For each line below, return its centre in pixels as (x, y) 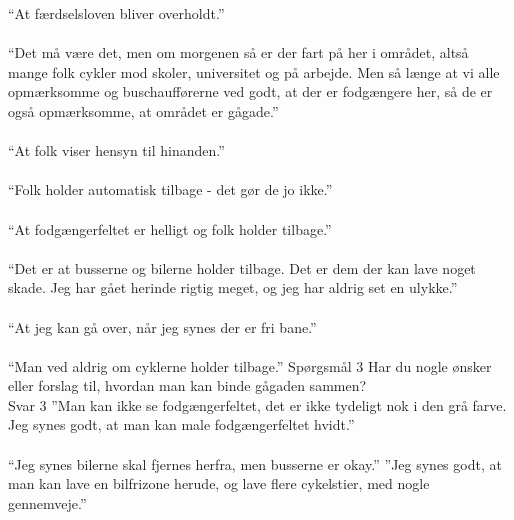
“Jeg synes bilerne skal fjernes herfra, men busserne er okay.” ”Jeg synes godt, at (255, 463)
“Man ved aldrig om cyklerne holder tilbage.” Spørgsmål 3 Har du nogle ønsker (250, 365)
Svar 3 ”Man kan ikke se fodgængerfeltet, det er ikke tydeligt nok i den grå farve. (257, 404)
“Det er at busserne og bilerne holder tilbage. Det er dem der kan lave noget (242, 267)
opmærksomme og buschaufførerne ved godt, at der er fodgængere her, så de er (250, 91)
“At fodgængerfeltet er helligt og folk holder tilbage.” (170, 228)
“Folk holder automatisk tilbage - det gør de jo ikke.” (170, 189)
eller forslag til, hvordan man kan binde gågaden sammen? (187, 385)
